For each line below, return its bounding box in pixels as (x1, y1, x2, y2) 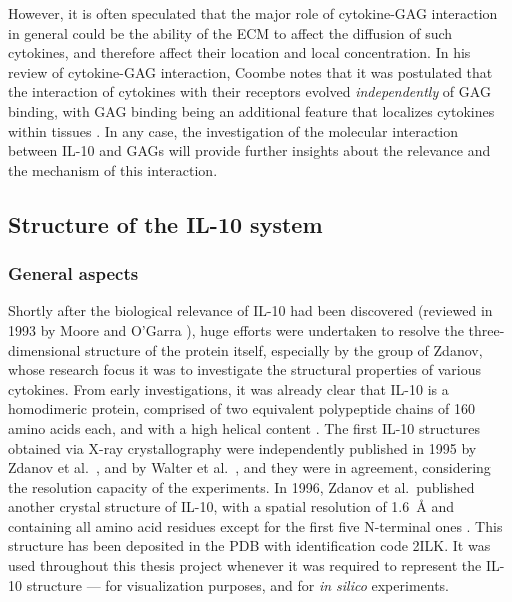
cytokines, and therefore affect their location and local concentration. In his (8, 42, 471, 63)
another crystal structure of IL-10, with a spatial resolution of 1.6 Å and (8, 496, 454, 517)
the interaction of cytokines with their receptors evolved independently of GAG (8, 81, 491, 102)
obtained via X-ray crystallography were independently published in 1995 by (8, 437, 477, 458)
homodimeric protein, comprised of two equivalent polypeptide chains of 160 (8, 398, 475, 419)
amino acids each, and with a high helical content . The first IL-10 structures (8, 417, 480, 438)
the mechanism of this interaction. (8, 159, 218, 180)
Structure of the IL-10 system (8, 208, 323, 239)
